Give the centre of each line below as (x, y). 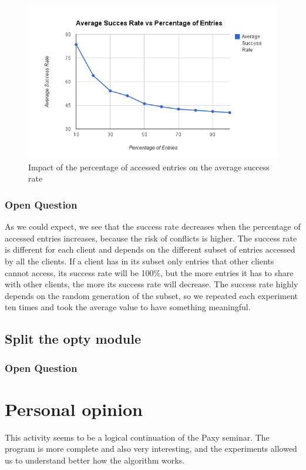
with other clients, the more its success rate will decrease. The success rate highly (152, 284)
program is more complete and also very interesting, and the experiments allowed (151, 449)
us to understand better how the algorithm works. (95, 460)
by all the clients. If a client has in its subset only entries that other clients (139, 261)
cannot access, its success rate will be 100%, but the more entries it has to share (149, 272)
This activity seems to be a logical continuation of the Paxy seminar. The (137, 437)
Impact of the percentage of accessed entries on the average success (149, 167)
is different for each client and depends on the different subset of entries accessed (150, 249)
